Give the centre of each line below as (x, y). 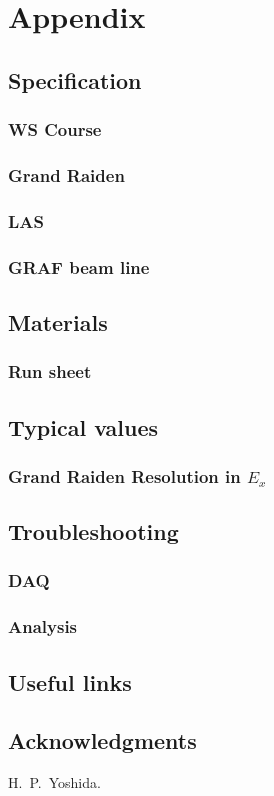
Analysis (43, 626)
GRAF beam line (79, 266)
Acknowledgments (102, 740)
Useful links (70, 681)
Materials (58, 321)
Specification (75, 79)
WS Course (55, 129)
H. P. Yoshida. (54, 782)
